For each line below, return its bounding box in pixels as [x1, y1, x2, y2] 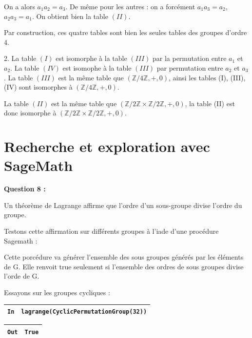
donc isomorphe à [4, 108, 57, 118]
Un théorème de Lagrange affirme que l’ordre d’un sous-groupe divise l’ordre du [4, 200, 242, 210]
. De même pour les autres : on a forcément [65, 1, 195, 11]
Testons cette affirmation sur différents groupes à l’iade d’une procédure [4, 226, 219, 236]
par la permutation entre [152, 53, 227, 63]
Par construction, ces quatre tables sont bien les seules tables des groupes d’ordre [4, 27, 247, 38]
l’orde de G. [4, 271, 39, 281]
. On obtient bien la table [32, 11, 108, 21]
